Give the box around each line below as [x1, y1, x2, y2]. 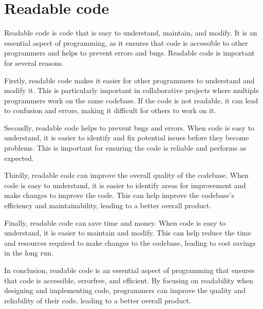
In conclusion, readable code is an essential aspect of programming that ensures [4, 265, 255, 275]
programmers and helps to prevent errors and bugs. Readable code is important [4, 47, 255, 58]
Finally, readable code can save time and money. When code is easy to [4, 217, 226, 228]
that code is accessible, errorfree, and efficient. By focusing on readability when [4, 275, 253, 285]
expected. [4, 152, 34, 163]
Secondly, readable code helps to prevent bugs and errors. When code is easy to [4, 122, 255, 133]
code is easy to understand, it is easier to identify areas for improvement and [4, 179, 246, 190]
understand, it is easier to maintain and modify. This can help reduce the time [4, 227, 251, 238]
